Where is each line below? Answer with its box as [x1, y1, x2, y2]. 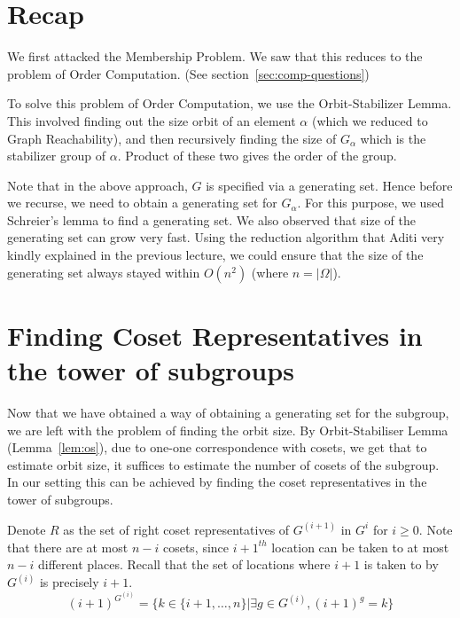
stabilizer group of [7, 146, 106, 165]
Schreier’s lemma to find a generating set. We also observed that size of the [7, 210, 416, 229]
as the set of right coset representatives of [63, 520, 290, 538]
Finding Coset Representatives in [7, 317, 423, 353]
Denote [7, 520, 46, 538]
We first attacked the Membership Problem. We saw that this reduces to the [7, 47, 423, 66]
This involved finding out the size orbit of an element [7, 111, 296, 129]
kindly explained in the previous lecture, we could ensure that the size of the [7, 246, 424, 264]
